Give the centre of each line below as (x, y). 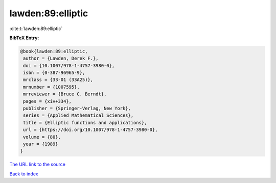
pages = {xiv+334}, (47, 101)
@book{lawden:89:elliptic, (54, 51)
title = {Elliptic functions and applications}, (85, 123)
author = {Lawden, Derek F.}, (61, 58)
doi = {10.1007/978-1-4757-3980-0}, (69, 66)
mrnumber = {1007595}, (52, 87)
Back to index (24, 174)
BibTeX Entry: (24, 38)
